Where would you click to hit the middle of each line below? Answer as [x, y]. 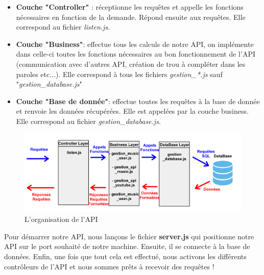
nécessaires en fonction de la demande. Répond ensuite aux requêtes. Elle [131, 17]
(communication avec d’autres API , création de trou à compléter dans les [131, 64]
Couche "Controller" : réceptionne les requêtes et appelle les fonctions [130, 7]
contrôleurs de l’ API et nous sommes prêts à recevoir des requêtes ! [109, 266]
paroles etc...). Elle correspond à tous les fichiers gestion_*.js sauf [119, 74]
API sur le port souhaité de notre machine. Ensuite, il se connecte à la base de [127, 246]
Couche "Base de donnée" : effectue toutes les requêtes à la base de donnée [138, 101]
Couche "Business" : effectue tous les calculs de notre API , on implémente [135, 44]
